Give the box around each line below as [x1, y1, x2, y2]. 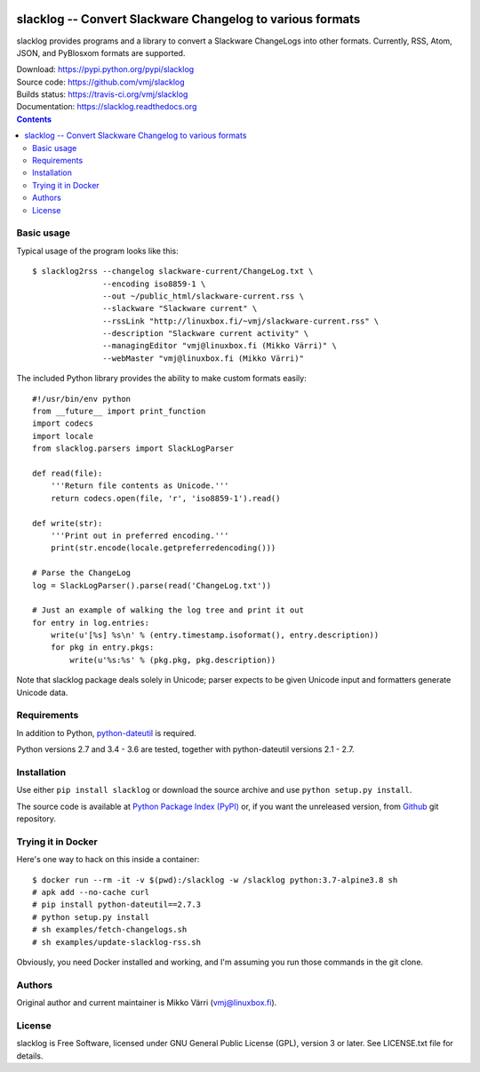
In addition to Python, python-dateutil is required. [16, 727, 197, 738]
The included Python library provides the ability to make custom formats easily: [16, 373, 307, 384]
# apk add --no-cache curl [32, 887, 150, 897]
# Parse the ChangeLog [32, 568, 132, 578]
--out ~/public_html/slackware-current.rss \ [102, 291, 304, 301]
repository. [16, 813, 57, 824]
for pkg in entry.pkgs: [50, 643, 155, 652]
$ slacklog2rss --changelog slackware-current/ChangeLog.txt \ [32, 267, 314, 276]
